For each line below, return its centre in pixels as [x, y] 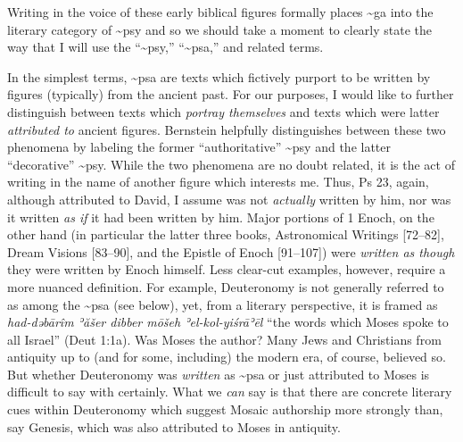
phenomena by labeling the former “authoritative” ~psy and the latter [199, 147]
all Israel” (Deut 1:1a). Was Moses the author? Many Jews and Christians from [224, 339]
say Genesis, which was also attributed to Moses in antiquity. [174, 426]
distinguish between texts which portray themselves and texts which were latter [223, 111]
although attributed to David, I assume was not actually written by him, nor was [229, 199]
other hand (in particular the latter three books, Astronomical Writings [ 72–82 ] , [226, 234]
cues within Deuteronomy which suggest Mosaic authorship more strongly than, [225, 409]
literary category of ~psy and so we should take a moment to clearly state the [220, 29]
